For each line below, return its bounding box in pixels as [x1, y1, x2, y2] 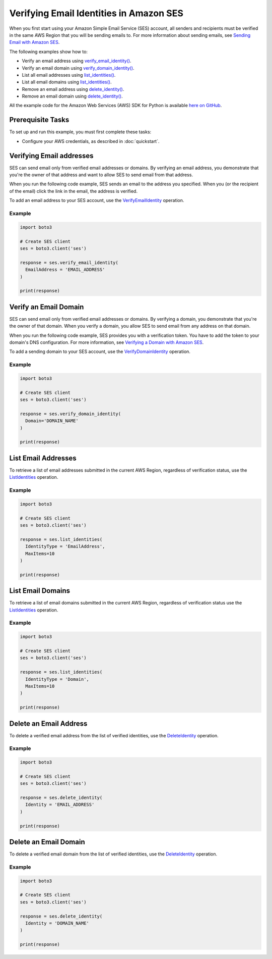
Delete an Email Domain [9, 838, 85, 846]
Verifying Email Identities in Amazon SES [9, 8, 184, 19]
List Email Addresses [9, 453, 77, 462]
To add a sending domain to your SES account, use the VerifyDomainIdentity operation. [9, 348, 191, 355]
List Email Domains [9, 586, 71, 595]
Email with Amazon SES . [9, 39, 60, 45]
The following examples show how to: [9, 48, 88, 55]
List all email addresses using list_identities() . [22, 72, 116, 78]
